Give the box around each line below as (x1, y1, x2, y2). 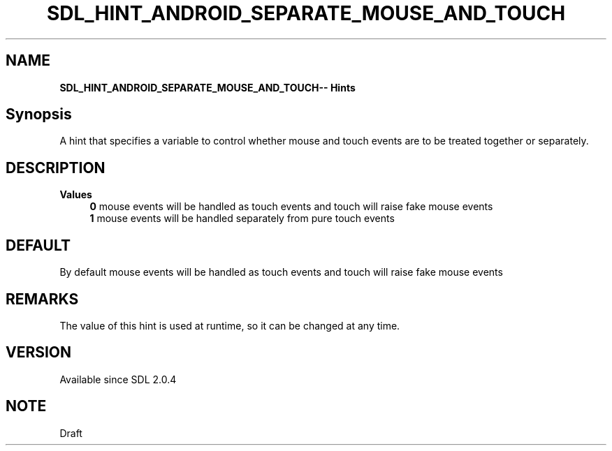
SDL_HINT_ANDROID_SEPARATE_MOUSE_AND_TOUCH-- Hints (59, 81, 356, 94)
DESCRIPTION (6, 158, 105, 177)
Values (59, 188, 92, 201)
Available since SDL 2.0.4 (59, 373, 177, 385)
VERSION (6, 343, 72, 362)
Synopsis (6, 105, 72, 124)
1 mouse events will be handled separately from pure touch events (89, 212, 395, 225)
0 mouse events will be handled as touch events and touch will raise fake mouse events (89, 200, 493, 213)
